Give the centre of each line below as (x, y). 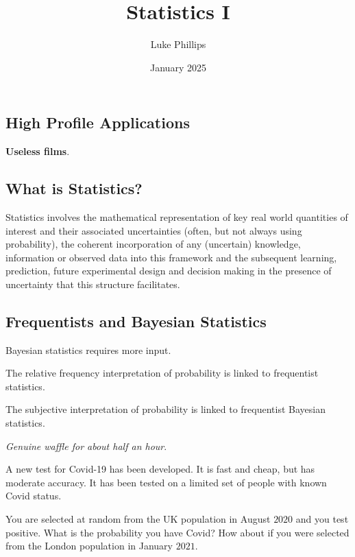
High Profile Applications (98, 122)
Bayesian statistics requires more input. (88, 349)
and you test (322, 519)
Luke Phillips (178, 44)
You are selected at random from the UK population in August (138, 519)
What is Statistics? (74, 188)
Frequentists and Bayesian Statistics (136, 321)
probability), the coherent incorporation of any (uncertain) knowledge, (153, 244)
